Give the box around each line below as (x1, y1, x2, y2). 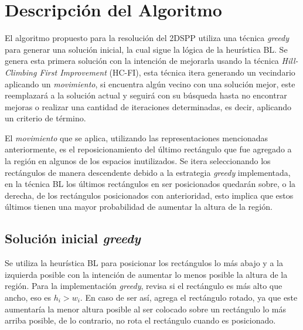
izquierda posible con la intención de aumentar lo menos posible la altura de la (5, 268, 288, 280)
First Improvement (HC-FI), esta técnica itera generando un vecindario (39, 66, 295, 78)
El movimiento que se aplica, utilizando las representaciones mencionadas (5, 131, 268, 144)
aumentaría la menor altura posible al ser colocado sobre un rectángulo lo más (5, 302, 287, 315)
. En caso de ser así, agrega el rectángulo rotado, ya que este (80, 291, 298, 304)
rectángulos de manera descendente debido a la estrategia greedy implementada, (5, 166, 291, 178)
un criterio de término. (5, 112, 86, 124)
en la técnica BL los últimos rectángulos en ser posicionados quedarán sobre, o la (5, 178, 296, 190)
